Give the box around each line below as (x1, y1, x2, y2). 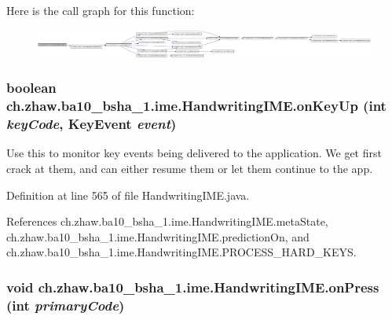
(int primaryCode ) (6, 295, 125, 314)
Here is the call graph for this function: (6, 2, 195, 18)
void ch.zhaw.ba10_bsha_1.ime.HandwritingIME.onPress (6, 277, 379, 296)
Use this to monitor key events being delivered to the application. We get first (6, 145, 382, 161)
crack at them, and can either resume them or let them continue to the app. (6, 160, 373, 177)
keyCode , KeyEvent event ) (6, 114, 177, 134)
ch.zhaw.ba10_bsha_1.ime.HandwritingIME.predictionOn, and (6, 228, 310, 245)
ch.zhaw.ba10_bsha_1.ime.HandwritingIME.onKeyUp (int (6, 96, 387, 116)
